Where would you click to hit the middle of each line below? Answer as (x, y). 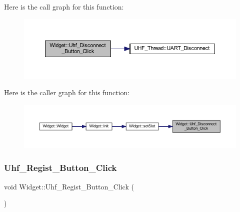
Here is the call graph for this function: (64, 7)
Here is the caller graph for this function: (67, 92)
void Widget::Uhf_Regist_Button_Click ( (69, 186)
